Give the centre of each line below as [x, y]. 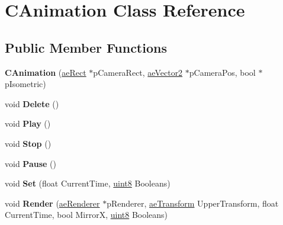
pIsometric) [25, 84]
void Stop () [28, 143]
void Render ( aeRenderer [52, 203]
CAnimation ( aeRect [46, 72]
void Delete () [32, 103]
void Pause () [30, 163]
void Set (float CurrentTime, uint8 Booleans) [88, 183]
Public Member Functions [86, 47]
